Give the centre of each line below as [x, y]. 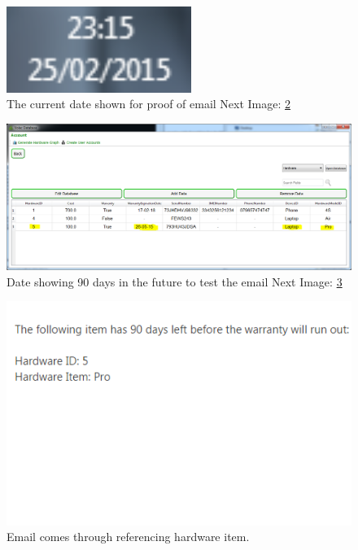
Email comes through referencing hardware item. [128, 537]
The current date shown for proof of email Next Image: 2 [149, 104]
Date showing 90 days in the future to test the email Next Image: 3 [175, 281]
